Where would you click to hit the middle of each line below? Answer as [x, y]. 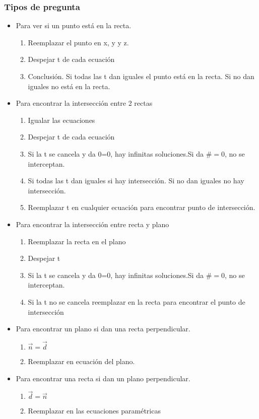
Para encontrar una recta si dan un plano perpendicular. [103, 378]
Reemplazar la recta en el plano [77, 241]
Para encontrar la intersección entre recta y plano [92, 224]
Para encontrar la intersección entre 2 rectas [84, 103]
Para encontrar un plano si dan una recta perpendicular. [103, 329]
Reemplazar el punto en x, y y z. [78, 42]
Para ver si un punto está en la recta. [74, 25]
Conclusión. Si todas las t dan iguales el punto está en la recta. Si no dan [141, 76]
